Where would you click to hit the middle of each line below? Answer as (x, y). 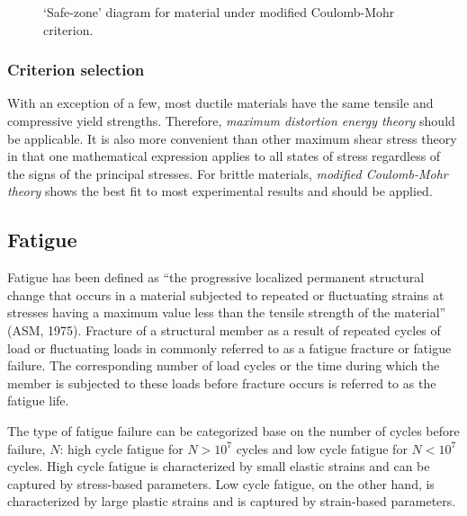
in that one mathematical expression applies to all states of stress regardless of (224, 156)
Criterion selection (76, 70)
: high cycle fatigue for (121, 448)
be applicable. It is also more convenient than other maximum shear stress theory (232, 138)
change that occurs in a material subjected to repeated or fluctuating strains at (226, 294)
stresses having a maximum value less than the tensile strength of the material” (227, 312)
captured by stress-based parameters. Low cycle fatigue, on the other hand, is (221, 483)
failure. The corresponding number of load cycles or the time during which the (224, 365)
